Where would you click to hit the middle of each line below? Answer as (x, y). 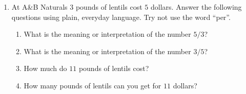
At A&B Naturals (39, 7)
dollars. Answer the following (196, 7)
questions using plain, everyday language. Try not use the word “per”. (121, 17)
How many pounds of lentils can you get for (93, 85)
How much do (45, 68)
